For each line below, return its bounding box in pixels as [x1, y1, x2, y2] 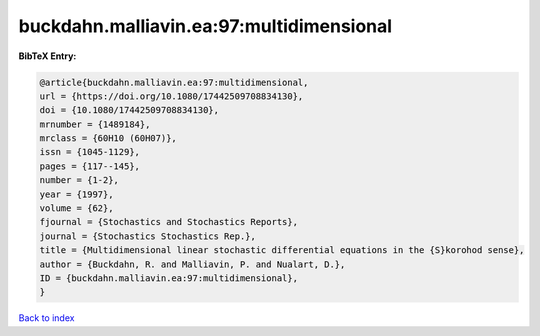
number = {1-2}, [39, 175, 120, 186]
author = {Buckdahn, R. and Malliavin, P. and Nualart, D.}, [39, 258, 346, 270]
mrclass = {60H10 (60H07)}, [39, 133, 177, 144]
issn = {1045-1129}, [39, 146, 140, 158]
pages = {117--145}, [39, 160, 140, 172]
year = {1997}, [39, 188, 114, 200]
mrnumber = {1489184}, [39, 118, 151, 130]
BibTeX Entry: [18, 50, 77, 62]
